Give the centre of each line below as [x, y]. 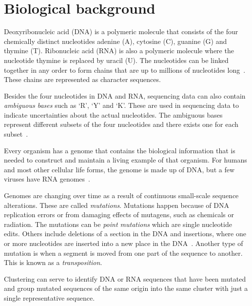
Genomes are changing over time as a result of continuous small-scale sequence [121, 195]
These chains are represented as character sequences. [82, 79]
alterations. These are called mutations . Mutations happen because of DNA [116, 205]
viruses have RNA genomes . [47, 179]
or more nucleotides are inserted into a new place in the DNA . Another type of [124, 243]
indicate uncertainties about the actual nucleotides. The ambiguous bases [113, 114]
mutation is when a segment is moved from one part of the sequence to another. [123, 253]
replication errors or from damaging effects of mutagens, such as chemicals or [119, 214]
